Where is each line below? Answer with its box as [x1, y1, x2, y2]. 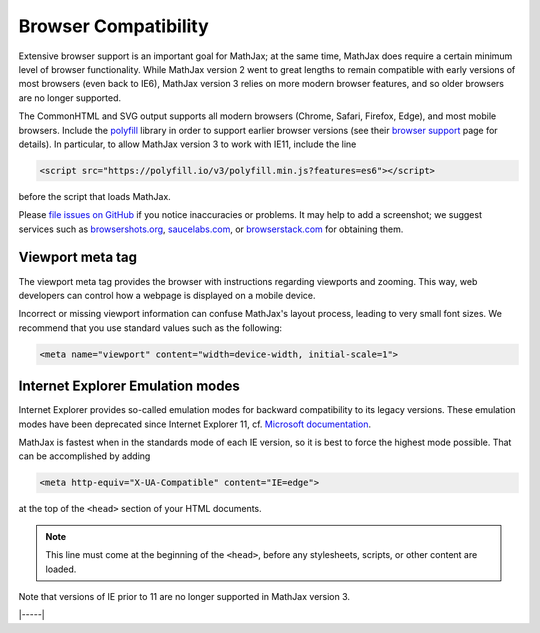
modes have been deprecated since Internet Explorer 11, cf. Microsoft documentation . [18, 418, 372, 430]
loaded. [45, 563, 77, 575]
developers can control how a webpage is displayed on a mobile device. [18, 289, 316, 301]
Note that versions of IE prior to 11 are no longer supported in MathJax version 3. [18, 590, 350, 602]
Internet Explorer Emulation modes [18, 378, 240, 395]
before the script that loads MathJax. [18, 190, 172, 202]
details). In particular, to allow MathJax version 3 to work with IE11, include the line [18, 138, 357, 150]
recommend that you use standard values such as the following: [18, 321, 283, 334]
